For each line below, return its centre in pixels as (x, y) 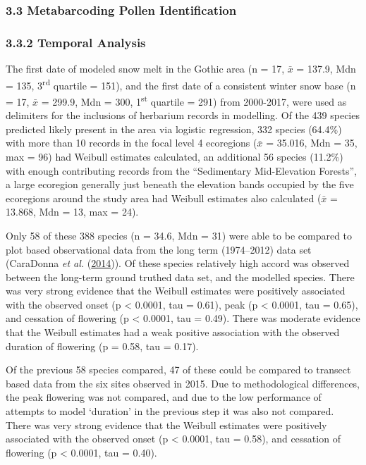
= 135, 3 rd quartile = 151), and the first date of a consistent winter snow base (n (181, 84)
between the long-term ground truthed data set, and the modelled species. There (180, 277)
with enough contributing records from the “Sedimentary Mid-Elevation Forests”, (181, 170)
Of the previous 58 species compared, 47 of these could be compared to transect (178, 370)
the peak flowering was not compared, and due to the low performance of (164, 397)
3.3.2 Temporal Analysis (76, 42)
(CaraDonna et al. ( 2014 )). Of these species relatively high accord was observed (178, 263)
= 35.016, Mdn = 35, (312, 143)
